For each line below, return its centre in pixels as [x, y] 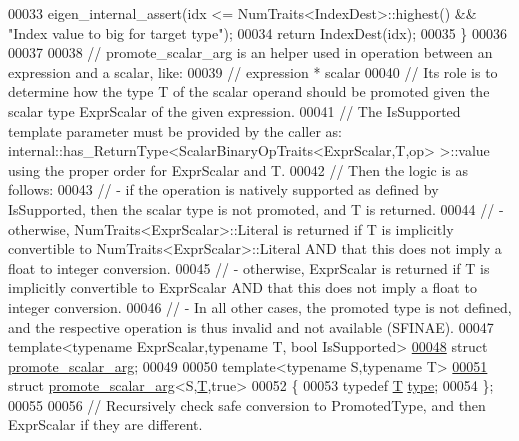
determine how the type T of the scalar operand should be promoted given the [249, 91]
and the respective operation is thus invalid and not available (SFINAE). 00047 [251, 326]
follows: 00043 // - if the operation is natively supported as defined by [223, 189]
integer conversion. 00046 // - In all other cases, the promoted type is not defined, [260, 306]
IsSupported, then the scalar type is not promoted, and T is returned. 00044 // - [256, 208]
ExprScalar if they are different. [105, 424]
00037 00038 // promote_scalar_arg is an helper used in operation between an [250, 52]
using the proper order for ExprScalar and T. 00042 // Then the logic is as [238, 169]
